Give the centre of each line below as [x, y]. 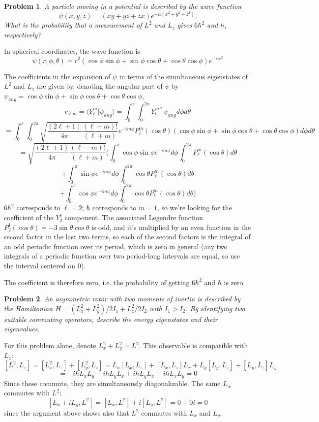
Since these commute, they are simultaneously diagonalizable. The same [112, 383]
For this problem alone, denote [50, 345]
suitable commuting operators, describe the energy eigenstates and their [111, 319]
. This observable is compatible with [193, 345]
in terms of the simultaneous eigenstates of [184, 76]
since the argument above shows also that [67, 412]
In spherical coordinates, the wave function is [72, 51]
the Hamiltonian [29, 308]
